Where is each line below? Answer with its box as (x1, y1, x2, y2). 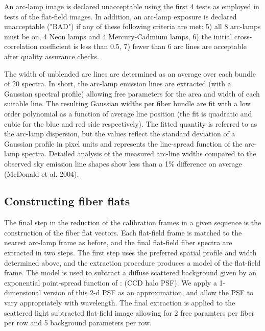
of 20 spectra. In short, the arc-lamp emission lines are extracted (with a (4, 78, 231, 89)
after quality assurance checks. (4, 51, 99, 61)
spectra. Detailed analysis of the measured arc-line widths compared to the (21, 148, 256, 159)
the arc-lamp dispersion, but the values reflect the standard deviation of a (4, 128, 235, 139)
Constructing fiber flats (4, 193, 130, 209)
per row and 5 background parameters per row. (4, 317, 152, 328)
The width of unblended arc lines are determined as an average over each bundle (4, 68, 256, 79)
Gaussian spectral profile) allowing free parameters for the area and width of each (4, 88, 260, 99)
